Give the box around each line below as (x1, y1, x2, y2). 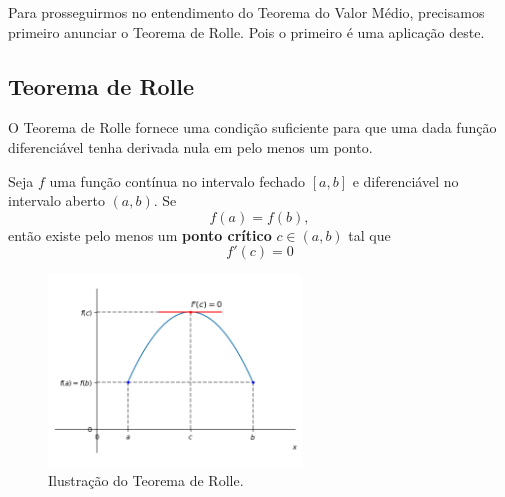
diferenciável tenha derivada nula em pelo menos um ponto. (8, 136, 373, 157)
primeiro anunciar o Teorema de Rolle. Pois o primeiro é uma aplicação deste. (8, 21, 485, 42)
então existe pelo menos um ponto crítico (8, 224, 272, 245)
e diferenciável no (352, 170, 459, 191)
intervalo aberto (8, 190, 105, 211)
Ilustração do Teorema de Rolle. (48, 470, 244, 491)
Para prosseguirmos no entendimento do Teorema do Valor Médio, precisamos (8, 2, 485, 22)
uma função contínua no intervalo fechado (49, 170, 306, 191)
